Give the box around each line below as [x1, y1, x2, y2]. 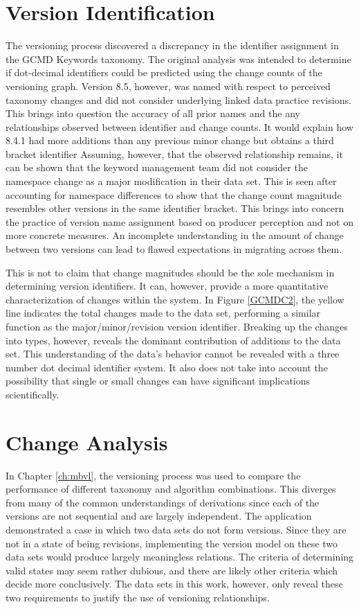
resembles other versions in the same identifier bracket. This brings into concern [6, 201, 344, 215]
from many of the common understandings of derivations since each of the [6, 495, 320, 509]
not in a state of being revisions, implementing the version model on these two [6, 536, 338, 550]
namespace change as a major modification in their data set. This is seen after [6, 174, 337, 188]
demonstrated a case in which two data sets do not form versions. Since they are [6, 522, 347, 537]
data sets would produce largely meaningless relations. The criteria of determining [6, 549, 354, 564]
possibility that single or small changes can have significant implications [6, 373, 311, 388]
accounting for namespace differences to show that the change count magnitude [6, 187, 342, 202]
